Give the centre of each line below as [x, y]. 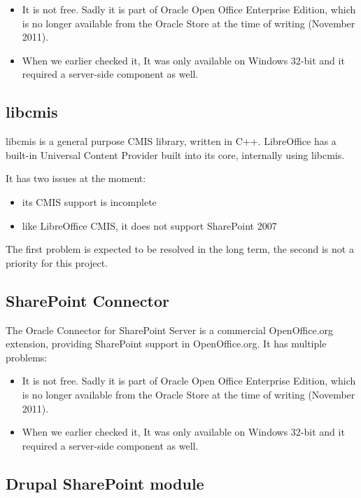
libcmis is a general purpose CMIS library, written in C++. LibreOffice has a [171, 141]
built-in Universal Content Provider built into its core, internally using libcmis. [175, 154]
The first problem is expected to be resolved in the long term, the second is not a [180, 249]
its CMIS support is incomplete [89, 201]
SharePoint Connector [87, 300]
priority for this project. [57, 262]
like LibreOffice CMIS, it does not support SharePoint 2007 [149, 225]
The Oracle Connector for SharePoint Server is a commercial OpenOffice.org [170, 330]
